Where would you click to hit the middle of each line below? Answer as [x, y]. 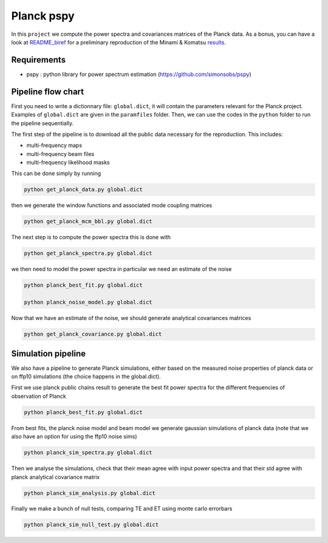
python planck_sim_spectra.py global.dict [88, 453]
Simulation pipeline [49, 353]
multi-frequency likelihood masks [68, 162]
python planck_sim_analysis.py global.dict [90, 493]
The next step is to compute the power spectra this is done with [91, 237]
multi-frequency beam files [60, 154]
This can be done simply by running [56, 174]
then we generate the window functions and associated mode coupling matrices [112, 205]
